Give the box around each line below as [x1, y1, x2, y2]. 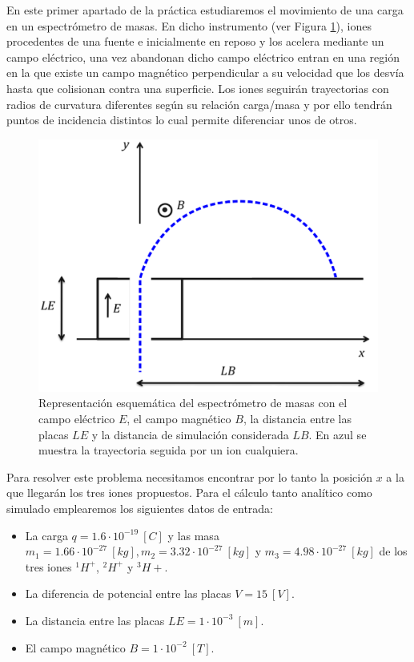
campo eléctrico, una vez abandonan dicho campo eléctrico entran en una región [6, 48, 400, 65]
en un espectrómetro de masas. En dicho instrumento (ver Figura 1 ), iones [6, 17, 372, 34]
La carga [25, 527, 68, 543]
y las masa [167, 527, 219, 543]
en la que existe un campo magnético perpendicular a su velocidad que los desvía [6, 64, 404, 81]
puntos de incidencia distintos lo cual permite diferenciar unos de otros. [6, 111, 357, 128]
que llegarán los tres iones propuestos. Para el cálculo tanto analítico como [6, 484, 372, 501]
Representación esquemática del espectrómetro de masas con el [38, 394, 348, 411]
